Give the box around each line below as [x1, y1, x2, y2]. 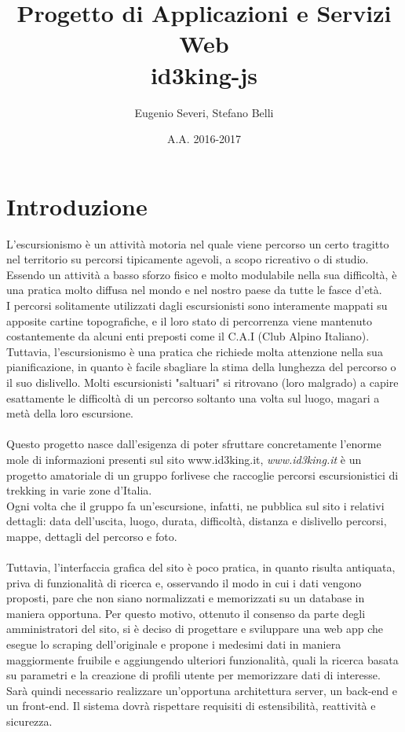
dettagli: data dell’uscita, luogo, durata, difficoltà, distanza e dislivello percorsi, [6, 513, 387, 529]
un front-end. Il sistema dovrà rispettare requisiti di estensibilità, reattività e [6, 697, 376, 714]
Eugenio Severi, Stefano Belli [134, 104, 274, 120]
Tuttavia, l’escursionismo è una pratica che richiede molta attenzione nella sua [6, 343, 383, 359]
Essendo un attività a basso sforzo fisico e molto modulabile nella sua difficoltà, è [6, 266, 397, 282]
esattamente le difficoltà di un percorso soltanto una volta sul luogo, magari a [6, 389, 380, 406]
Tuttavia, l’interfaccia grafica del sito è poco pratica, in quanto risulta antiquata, [6, 559, 396, 576]
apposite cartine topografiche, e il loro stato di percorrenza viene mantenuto [6, 312, 372, 329]
